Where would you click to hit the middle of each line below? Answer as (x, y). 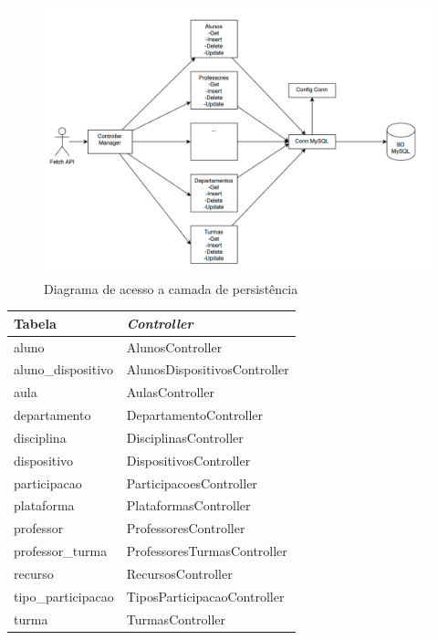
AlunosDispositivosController (208, 369)
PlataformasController (188, 505)
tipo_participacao (64, 596)
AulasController (170, 392)
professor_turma (61, 551)
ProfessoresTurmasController (207, 551)
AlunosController (174, 346)
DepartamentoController (195, 415)
